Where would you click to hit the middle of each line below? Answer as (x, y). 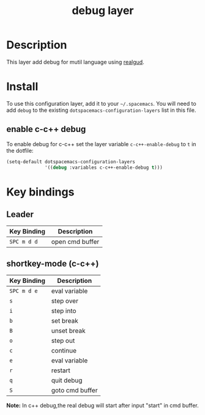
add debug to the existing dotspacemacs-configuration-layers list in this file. (101, 110)
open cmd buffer (75, 242)
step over (65, 301)
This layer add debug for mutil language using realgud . (76, 62)
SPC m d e (24, 291)
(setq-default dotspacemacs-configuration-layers (71, 162)
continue (64, 351)
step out (63, 341)
